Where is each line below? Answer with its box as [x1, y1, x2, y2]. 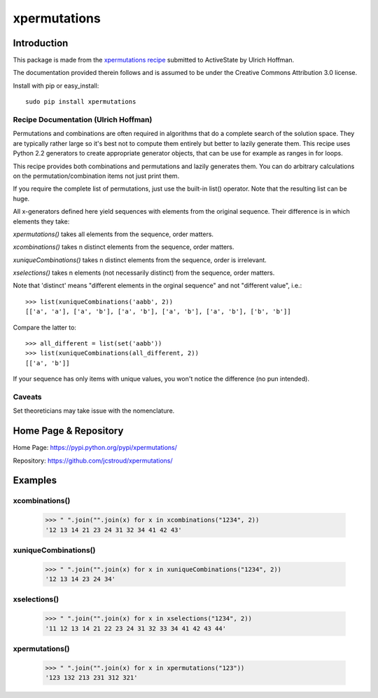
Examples [13, 474, 57, 486]
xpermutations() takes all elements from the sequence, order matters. [13, 230, 213, 238]
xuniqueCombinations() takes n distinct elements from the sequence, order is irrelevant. [13, 256, 267, 264]
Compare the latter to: [13, 323, 77, 331]
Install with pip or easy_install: [13, 81, 99, 90]
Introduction [13, 37, 69, 49]
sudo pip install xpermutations [25, 98, 136, 106]
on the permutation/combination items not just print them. [13, 172, 180, 180]
